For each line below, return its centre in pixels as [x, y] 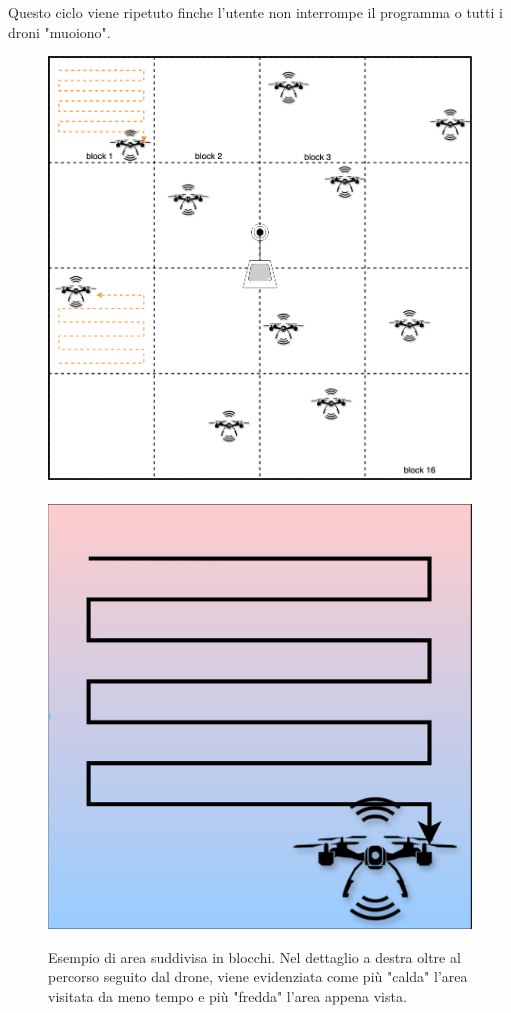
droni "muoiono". [59, 31]
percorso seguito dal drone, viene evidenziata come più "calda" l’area [258, 976]
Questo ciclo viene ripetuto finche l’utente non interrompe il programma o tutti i [255, 12]
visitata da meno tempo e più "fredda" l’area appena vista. [227, 995]
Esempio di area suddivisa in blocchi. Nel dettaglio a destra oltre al [254, 956]
